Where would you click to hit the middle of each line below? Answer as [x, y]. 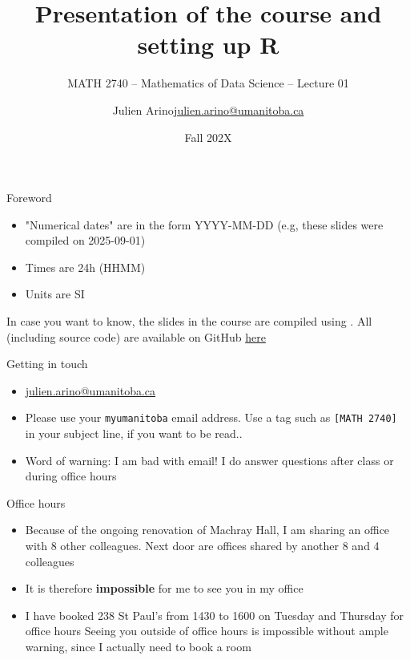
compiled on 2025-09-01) [85, 240]
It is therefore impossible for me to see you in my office [164, 588]
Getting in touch [47, 364]
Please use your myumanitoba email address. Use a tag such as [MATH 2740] [211, 417]
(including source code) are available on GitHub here [136, 336]
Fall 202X [208, 137]
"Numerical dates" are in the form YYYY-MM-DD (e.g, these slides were [204, 224]
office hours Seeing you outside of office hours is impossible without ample [207, 631]
